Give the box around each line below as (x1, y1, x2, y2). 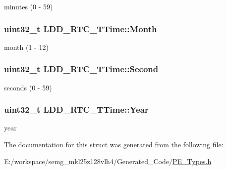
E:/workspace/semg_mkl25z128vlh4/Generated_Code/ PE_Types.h (4, 156, 212, 166)
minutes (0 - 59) (4, 1, 53, 11)
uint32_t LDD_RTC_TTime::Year (4, 103, 149, 116)
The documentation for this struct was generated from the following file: (4, 139, 224, 150)
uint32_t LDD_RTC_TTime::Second (4, 63, 159, 75)
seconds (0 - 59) (4, 82, 52, 92)
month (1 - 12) (4, 42, 49, 52)
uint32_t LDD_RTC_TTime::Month (4, 22, 157, 35)
